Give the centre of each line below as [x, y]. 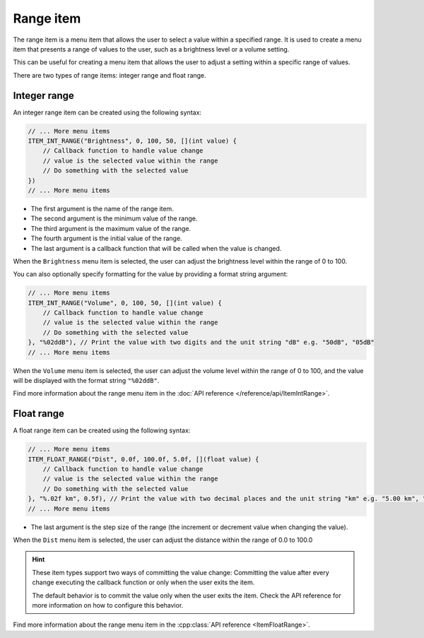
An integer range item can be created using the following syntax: [107, 112]
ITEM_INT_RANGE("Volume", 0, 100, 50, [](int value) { [125, 303]
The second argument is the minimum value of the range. [114, 218]
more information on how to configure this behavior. [108, 605]
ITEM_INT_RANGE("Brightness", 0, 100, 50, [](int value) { [132, 141]
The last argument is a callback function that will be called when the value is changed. [156, 248]
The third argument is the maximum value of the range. [111, 228]
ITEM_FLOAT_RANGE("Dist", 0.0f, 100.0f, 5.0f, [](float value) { [143, 459]
